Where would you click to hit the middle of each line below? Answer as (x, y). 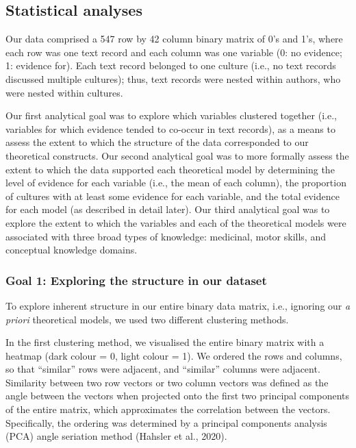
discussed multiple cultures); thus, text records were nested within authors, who (173, 78)
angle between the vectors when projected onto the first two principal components (178, 396)
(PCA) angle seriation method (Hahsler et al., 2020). (116, 436)
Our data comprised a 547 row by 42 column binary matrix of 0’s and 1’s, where (174, 39)
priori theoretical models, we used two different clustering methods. (147, 319)
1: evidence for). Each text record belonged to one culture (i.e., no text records (171, 65)
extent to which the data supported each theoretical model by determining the (170, 169)
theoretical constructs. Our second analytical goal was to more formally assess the (177, 155)
